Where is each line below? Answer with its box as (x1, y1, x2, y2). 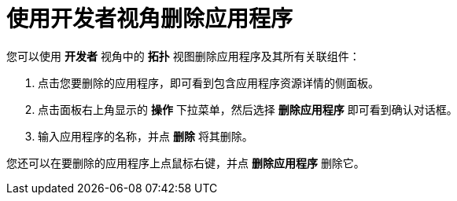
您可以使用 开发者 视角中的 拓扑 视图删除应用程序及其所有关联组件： (6, 49, 360, 63)
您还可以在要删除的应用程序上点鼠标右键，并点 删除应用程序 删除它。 (6, 155, 365, 170)
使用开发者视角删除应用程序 (6, 5, 293, 32)
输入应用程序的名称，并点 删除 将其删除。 (38, 129, 253, 143)
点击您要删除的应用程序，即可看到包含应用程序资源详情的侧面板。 (38, 75, 379, 90)
